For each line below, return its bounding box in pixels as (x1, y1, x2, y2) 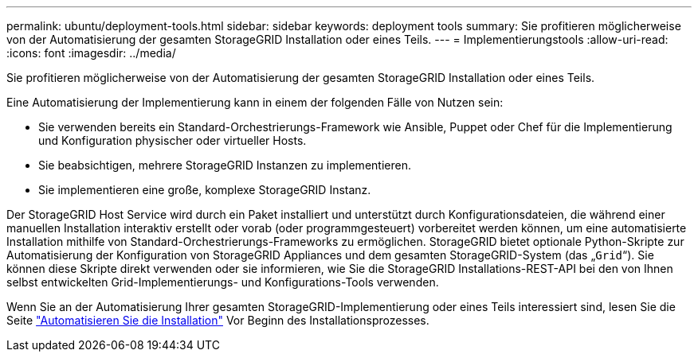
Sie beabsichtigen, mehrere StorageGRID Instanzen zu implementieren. (38, 158, 411, 172)
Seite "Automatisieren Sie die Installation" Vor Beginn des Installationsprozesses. (6, 313, 429, 327)
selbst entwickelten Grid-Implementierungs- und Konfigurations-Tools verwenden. (6, 275, 439, 289)
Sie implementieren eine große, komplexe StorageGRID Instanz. (38, 183, 371, 197)
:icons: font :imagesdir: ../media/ (6, 46, 176, 60)
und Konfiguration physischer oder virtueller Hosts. (38, 134, 307, 147)
